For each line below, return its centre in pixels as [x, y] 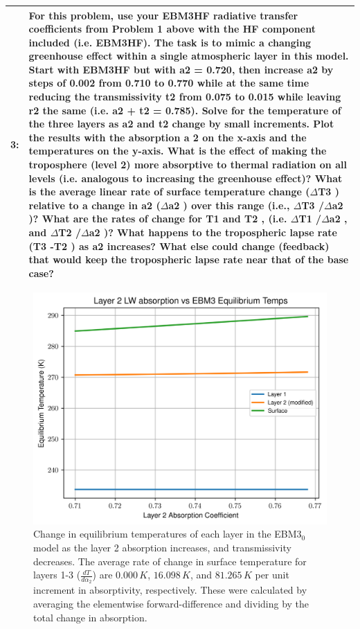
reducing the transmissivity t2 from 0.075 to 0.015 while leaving [185, 97]
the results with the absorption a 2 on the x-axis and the [168, 137]
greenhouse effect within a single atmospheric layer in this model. [189, 56]
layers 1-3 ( [57, 575]
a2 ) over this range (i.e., [229, 205]
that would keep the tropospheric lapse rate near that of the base [189, 259]
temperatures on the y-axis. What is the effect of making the [178, 151]
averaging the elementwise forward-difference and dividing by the [171, 604]
